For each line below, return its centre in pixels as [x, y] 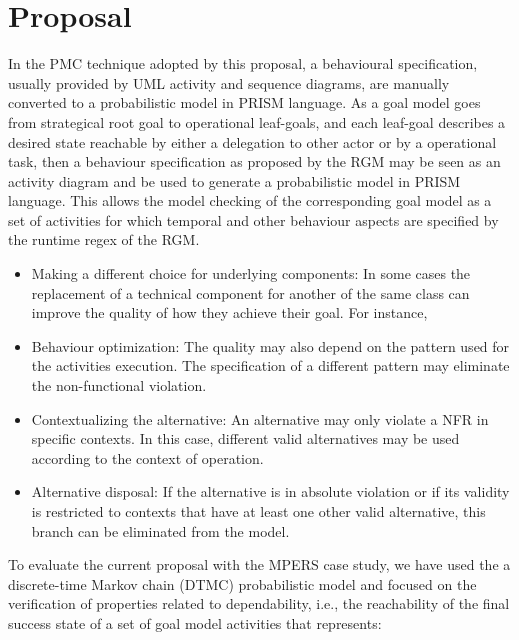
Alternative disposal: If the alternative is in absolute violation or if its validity [270, 491]
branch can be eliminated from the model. [160, 530]
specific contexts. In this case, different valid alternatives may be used [245, 438]
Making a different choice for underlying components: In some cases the [251, 273]
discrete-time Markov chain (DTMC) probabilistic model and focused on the [242, 583]
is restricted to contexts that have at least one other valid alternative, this [258, 511]
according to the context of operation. [147, 457]
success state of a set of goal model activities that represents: [195, 622]
